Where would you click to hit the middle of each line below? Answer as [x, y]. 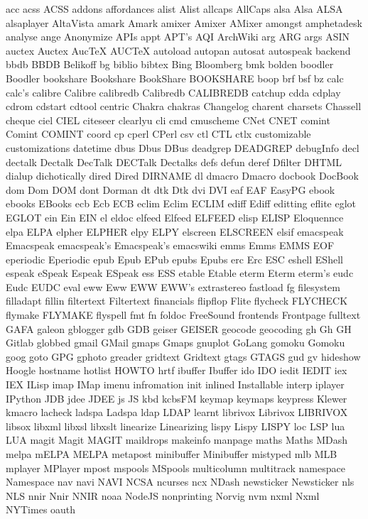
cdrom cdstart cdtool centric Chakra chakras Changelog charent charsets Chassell [184, 106]
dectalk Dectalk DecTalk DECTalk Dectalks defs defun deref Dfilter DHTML [174, 162]
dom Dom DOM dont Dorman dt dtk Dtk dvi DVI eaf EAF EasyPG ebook [171, 189]
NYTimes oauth [41, 509]
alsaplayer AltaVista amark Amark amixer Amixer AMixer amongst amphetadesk [184, 22]
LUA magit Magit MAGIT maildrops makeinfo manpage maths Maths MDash [177, 440]
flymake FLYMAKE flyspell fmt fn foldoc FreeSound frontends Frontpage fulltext [183, 315]
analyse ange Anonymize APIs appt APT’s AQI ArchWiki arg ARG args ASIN [178, 37]
